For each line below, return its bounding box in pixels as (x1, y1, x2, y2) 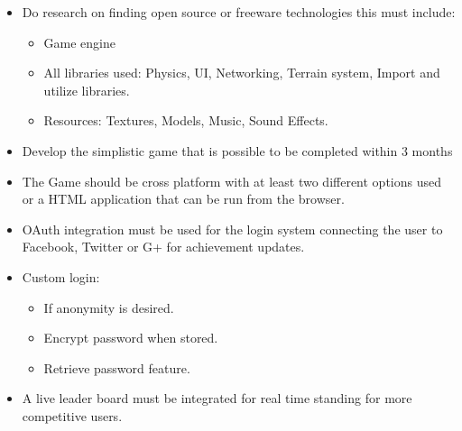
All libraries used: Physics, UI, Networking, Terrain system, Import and (43, 63, 440, 82)
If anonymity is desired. (43, 298, 174, 316)
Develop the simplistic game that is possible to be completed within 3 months (22, 141, 453, 160)
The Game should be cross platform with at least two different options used (22, 171, 441, 190)
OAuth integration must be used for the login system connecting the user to (22, 219, 443, 238)
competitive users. (22, 406, 123, 425)
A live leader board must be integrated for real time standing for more (22, 389, 412, 408)
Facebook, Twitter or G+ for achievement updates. (22, 237, 305, 256)
